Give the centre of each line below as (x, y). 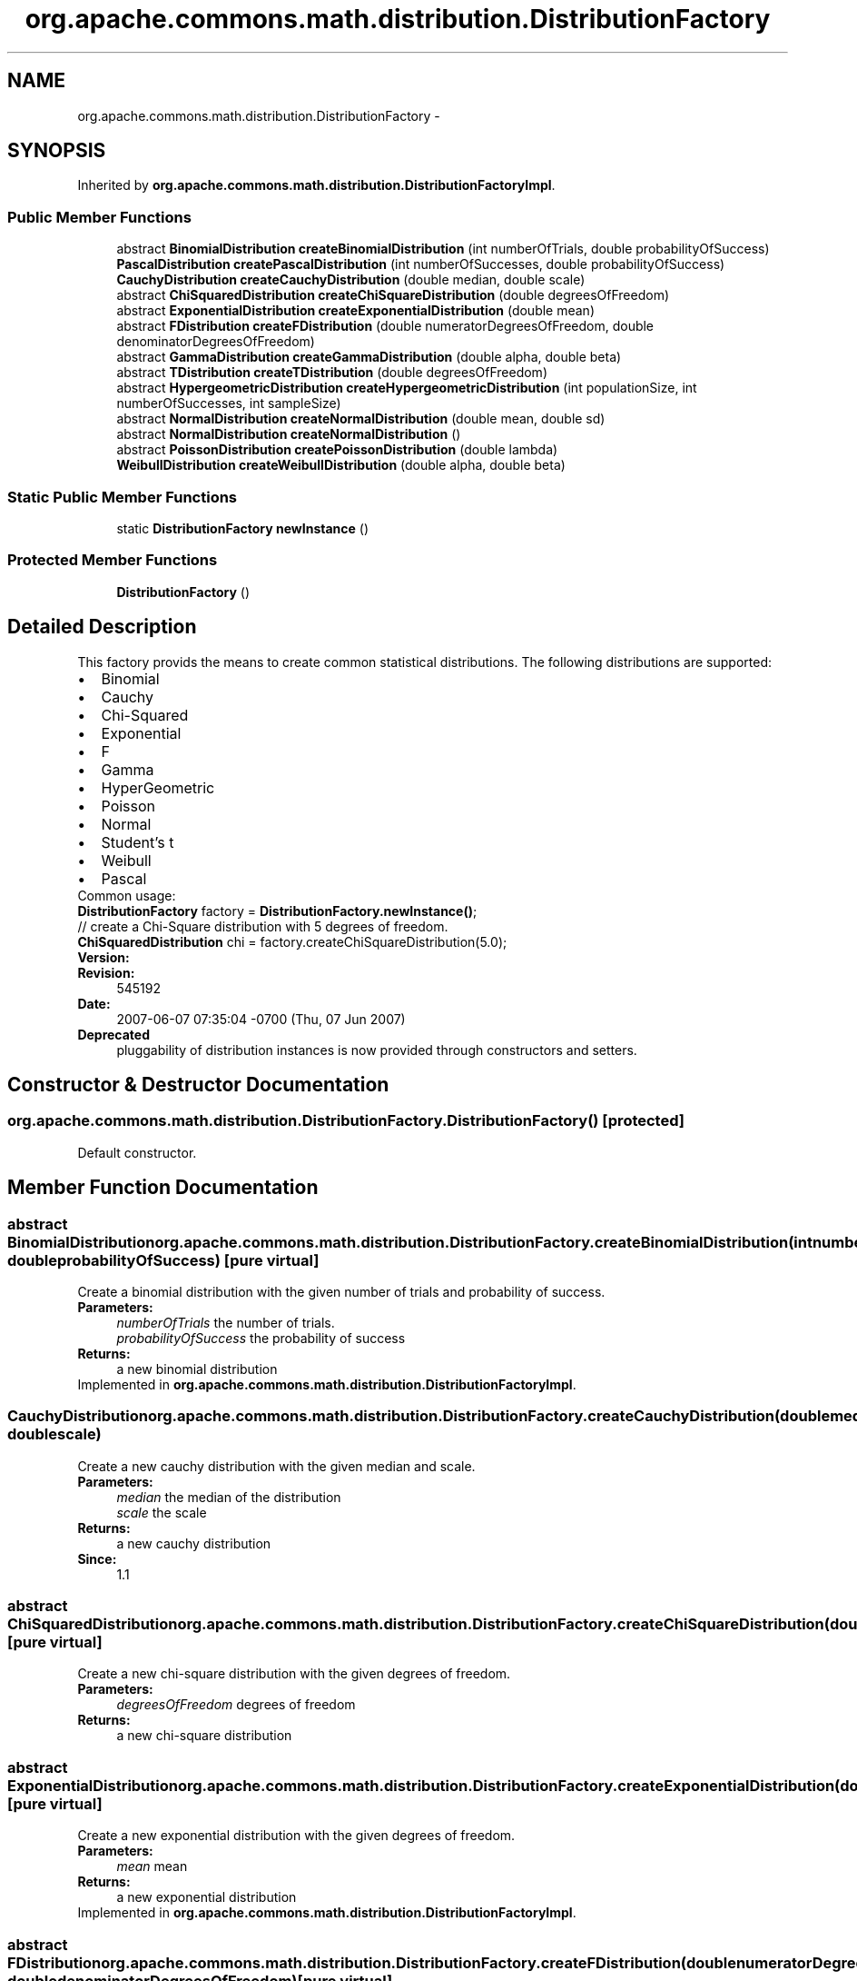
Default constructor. (137, 1152)
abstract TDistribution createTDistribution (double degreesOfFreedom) (332, 373)
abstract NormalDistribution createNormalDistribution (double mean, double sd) (361, 419)
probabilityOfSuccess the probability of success (261, 1338)
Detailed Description (102, 627)
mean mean (152, 1867)
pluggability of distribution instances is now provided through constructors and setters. (377, 1050)
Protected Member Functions (113, 560)
